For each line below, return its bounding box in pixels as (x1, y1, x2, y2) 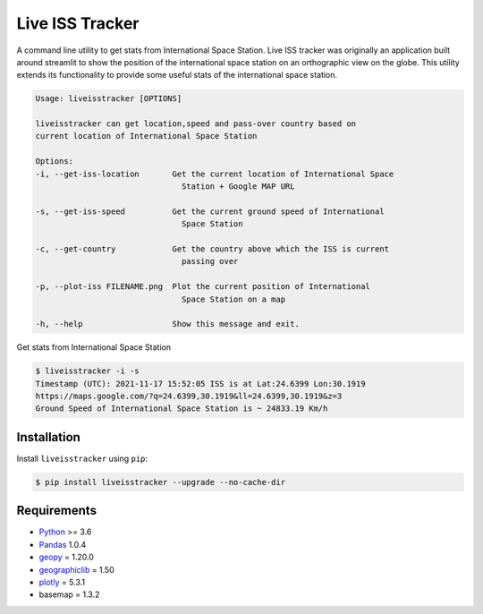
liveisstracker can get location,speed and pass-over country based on (35, 119, 357, 129)
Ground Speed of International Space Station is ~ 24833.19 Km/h (35, 404, 328, 414)
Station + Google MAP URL (181, 182, 295, 192)
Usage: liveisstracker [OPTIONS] (35, 94, 182, 104)
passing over (181, 256, 239, 267)
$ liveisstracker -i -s (35, 366, 140, 376)
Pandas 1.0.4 (38, 539, 87, 550)
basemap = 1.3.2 (38, 589, 100, 600)
